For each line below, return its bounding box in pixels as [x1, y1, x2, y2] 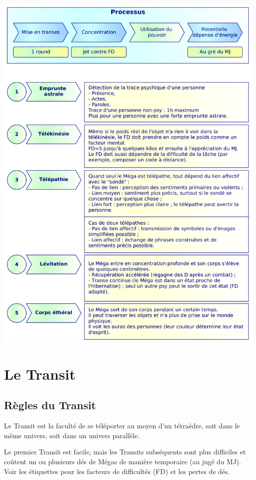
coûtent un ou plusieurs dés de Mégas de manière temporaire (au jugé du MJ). [4, 456, 241, 466]
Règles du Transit [4, 397, 96, 413]
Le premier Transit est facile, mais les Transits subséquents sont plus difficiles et [4, 447, 246, 457]
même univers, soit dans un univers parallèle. [4, 430, 140, 440]
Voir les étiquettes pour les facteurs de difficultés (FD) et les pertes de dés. [4, 466, 230, 476]
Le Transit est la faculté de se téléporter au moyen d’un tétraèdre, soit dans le [4, 420, 240, 431]
